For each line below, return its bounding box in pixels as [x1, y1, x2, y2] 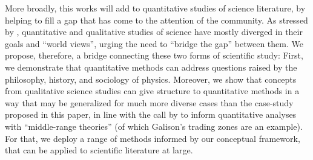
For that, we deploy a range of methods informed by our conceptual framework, [5, 132, 300, 144]
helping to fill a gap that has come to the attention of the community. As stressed [5, 13, 308, 26]
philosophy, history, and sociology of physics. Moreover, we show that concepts [5, 72, 297, 85]
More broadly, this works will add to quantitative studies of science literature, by [5, 2, 306, 14]
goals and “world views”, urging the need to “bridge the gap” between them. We [5, 37, 303, 50]
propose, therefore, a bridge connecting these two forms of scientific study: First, [5, 49, 303, 62]
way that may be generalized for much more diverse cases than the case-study [5, 96, 294, 109]
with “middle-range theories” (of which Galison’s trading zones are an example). [5, 120, 303, 132]
